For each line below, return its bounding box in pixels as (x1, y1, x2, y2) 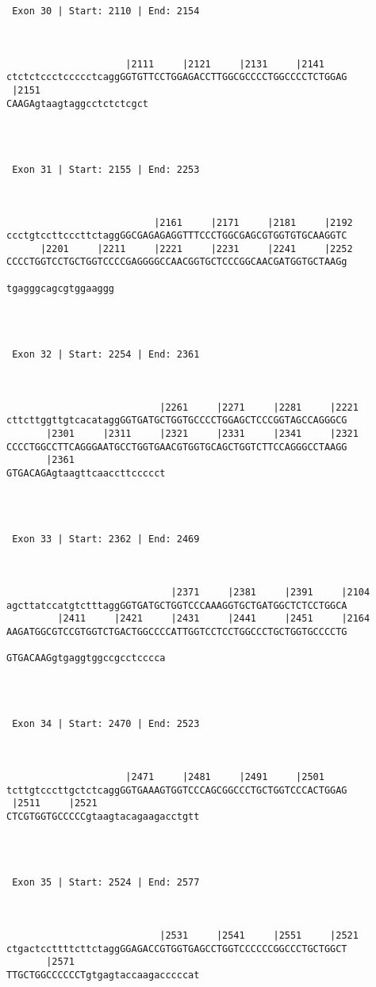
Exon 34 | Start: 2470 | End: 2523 (12, 718, 200, 730)
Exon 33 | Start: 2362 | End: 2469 (12, 534, 200, 545)
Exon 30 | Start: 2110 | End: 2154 (12, 6, 200, 17)
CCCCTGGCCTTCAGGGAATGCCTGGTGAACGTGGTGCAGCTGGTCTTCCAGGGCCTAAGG (6, 441, 347, 453)
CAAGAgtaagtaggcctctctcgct (6, 98, 148, 109)
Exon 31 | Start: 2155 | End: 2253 (12, 163, 200, 175)
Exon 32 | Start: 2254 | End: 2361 (12, 349, 200, 361)
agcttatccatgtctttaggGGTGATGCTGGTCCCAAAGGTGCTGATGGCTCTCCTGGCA (6, 599, 347, 611)
